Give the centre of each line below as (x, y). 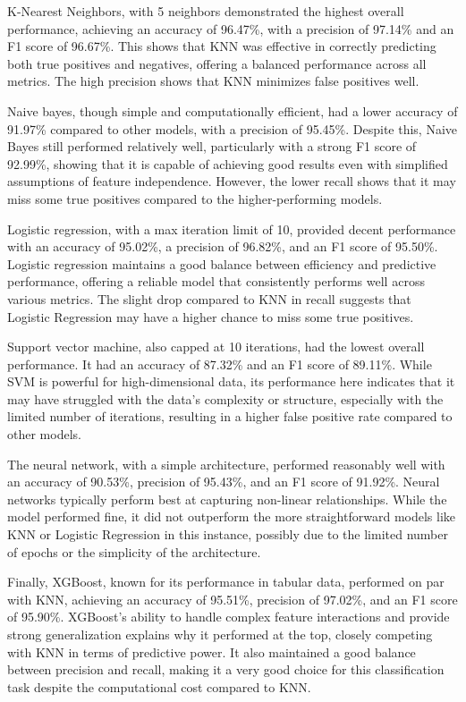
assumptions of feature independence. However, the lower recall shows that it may (232, 181)
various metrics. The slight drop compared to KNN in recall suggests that (209, 298)
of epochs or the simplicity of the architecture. (134, 551)
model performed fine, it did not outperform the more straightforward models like (232, 516)
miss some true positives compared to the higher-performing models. (195, 198)
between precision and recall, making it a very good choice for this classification (226, 669)
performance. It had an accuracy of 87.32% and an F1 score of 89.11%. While (220, 364)
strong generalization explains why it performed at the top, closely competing (220, 634)
